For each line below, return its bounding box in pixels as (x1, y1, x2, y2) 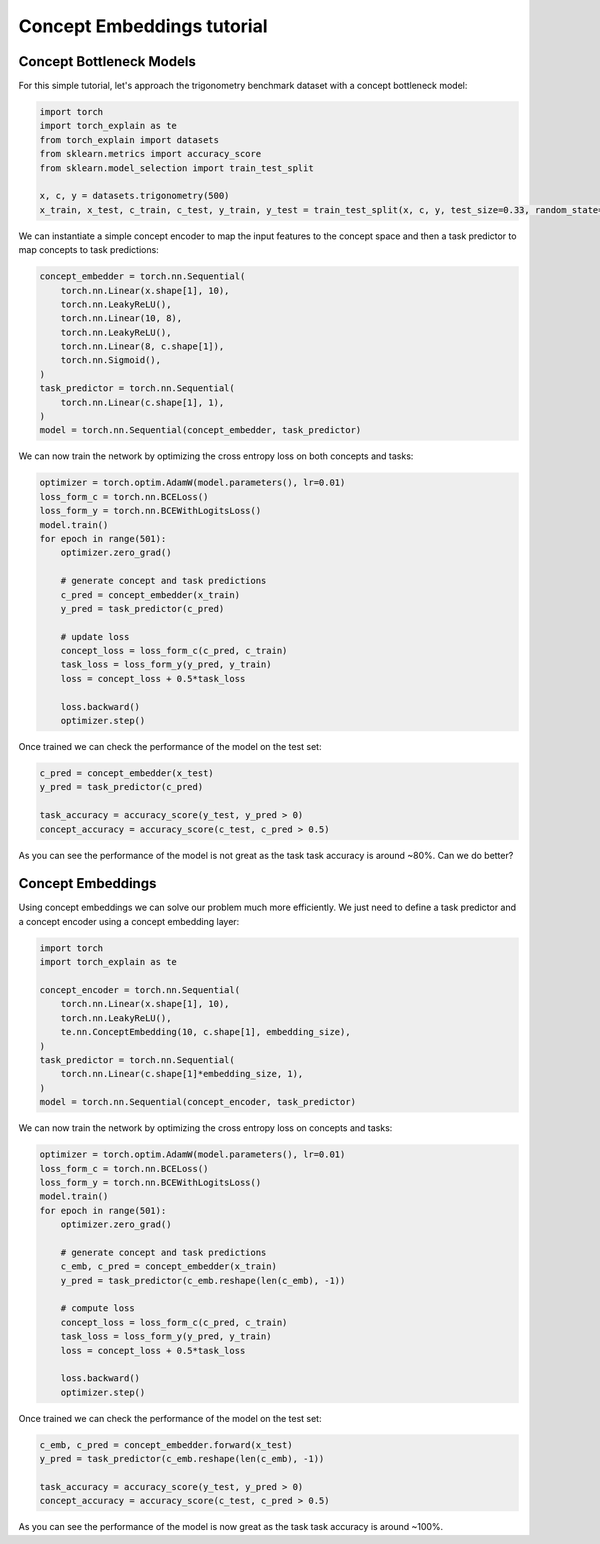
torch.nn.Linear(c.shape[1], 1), (60, 396, 225, 408)
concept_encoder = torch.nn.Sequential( (39, 985, 240, 996)
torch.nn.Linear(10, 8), (60, 313, 183, 324)
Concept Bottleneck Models (18, 53, 197, 70)
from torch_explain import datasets (39, 134, 220, 145)
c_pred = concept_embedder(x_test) (39, 768, 214, 779)
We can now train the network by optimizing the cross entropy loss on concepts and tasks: (18, 1122, 393, 1134)
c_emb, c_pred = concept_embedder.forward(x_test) (39, 1439, 294, 1450)
